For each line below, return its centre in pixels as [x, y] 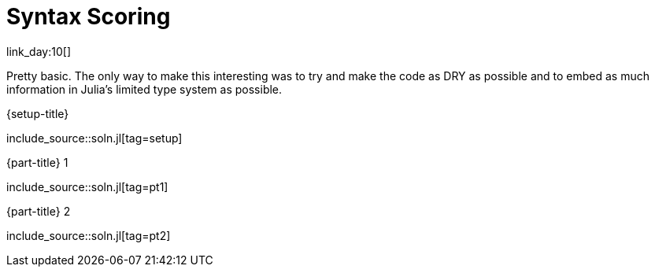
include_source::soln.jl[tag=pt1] [87, 186]
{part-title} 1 [37, 162]
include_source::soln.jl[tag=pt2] [89, 235]
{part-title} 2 [39, 211]
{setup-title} [38, 113]
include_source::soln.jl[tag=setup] [94, 138]
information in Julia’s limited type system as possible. [144, 89]
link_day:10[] [39, 51]
